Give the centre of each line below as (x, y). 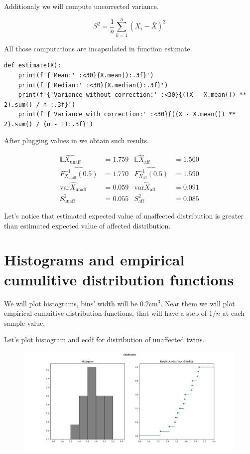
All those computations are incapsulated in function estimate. (98, 48)
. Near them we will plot (198, 303)
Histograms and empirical (94, 260)
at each (233, 313)
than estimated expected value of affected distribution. (87, 225)
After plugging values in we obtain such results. (76, 140)
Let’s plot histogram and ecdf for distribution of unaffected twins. (104, 340)
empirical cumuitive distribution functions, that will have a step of (106, 313)
